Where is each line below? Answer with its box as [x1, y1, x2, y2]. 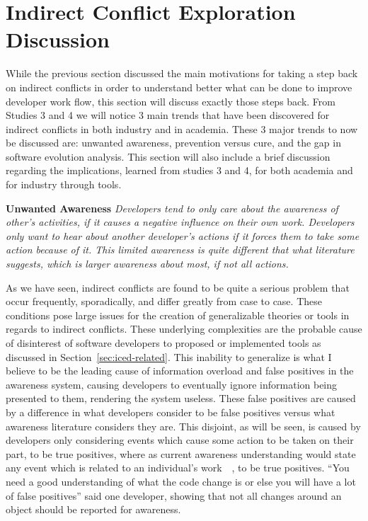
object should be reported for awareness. [6, 502, 181, 517]
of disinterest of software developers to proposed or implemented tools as [6, 336, 321, 350]
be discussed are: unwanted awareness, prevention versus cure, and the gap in [6, 135, 341, 150]
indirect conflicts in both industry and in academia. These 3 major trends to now [6, 121, 358, 136]
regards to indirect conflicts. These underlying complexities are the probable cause [6, 321, 362, 336]
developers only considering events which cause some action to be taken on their [6, 433, 354, 447]
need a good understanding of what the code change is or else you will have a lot [6, 474, 356, 488]
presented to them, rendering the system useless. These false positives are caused [6, 391, 356, 406]
